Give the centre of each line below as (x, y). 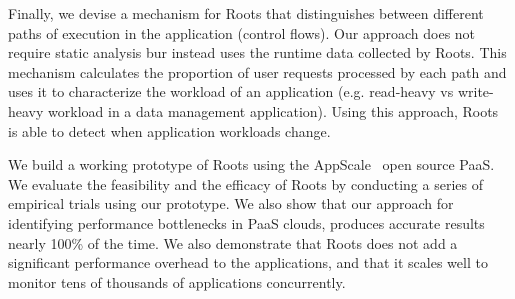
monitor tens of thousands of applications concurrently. (177, 281)
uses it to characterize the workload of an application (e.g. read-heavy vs (231, 91)
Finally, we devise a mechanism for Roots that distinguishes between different (246, 13)
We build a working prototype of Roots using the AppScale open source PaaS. (251, 164)
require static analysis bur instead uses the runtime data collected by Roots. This (257, 52)
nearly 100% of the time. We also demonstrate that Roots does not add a (233, 242)
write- (475, 91)
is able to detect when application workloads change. (169, 130)
